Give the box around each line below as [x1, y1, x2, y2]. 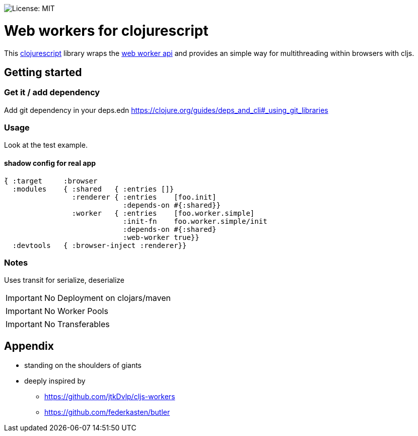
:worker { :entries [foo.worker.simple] [72, 209, 255, 217]
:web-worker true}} [123, 233, 199, 241]
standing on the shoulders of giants [24, 361, 142, 370]
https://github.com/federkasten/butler [44, 408, 170, 417]
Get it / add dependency [4, 87, 100, 98]
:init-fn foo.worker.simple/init [123, 217, 267, 225]
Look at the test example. [4, 141, 88, 150]
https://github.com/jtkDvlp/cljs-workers [44, 392, 175, 401]
